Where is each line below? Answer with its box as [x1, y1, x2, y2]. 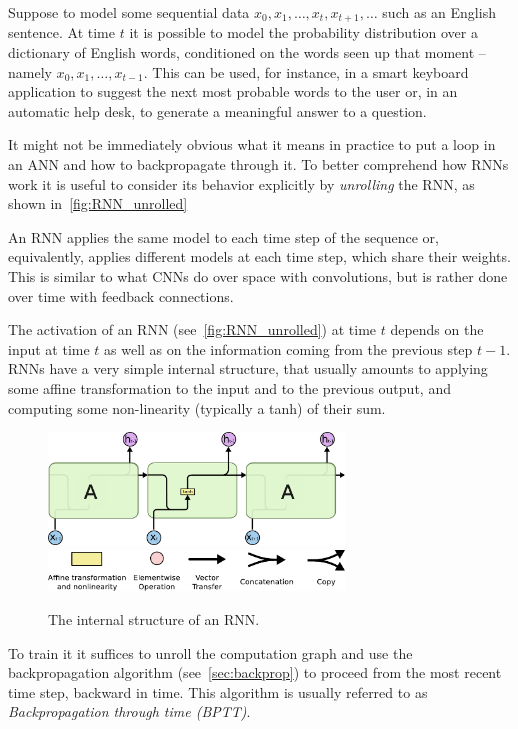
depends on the [390, 319, 484, 340]
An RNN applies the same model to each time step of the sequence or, [8, 226, 439, 247]
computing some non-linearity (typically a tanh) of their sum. [8, 397, 386, 418]
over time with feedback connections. [8, 285, 234, 306]
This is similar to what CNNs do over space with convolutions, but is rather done [8, 265, 508, 286]
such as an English [382, 2, 496, 22]
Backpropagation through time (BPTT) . [8, 701, 251, 722]
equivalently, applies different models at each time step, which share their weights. [8, 246, 511, 267]
